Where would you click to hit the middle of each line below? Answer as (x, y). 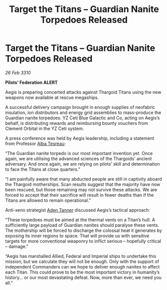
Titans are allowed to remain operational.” (48, 200)
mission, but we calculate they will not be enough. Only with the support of (82, 261)
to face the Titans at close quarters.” (43, 169)
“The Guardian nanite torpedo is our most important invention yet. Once (79, 153)
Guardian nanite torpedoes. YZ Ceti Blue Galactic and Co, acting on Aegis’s (82, 118)
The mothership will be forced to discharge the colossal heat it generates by (84, 230)
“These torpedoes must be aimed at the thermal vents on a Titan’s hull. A (80, 220)
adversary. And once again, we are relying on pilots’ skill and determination (82, 164)
